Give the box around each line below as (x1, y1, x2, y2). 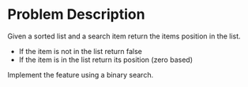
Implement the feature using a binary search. (7, 70, 154, 79)
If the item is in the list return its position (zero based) (18, 55, 193, 64)
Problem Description (7, 5, 145, 24)
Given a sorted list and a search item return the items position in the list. (7, 31, 242, 41)
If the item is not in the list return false (18, 46, 143, 56)
